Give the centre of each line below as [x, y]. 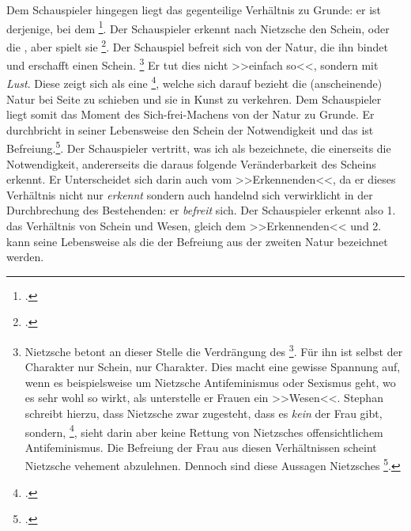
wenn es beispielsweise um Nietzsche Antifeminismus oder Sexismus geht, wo [210, 382]
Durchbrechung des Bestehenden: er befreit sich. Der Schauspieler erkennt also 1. [201, 210]
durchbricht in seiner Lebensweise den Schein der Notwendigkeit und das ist [190, 129]
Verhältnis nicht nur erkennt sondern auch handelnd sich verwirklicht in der [190, 194]
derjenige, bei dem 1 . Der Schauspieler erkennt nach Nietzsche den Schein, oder [198, 27]
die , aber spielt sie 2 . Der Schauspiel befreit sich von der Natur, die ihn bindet [197, 45]
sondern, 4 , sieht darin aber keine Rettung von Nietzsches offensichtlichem [204, 430]
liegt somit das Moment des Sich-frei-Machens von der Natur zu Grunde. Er [190, 114]
